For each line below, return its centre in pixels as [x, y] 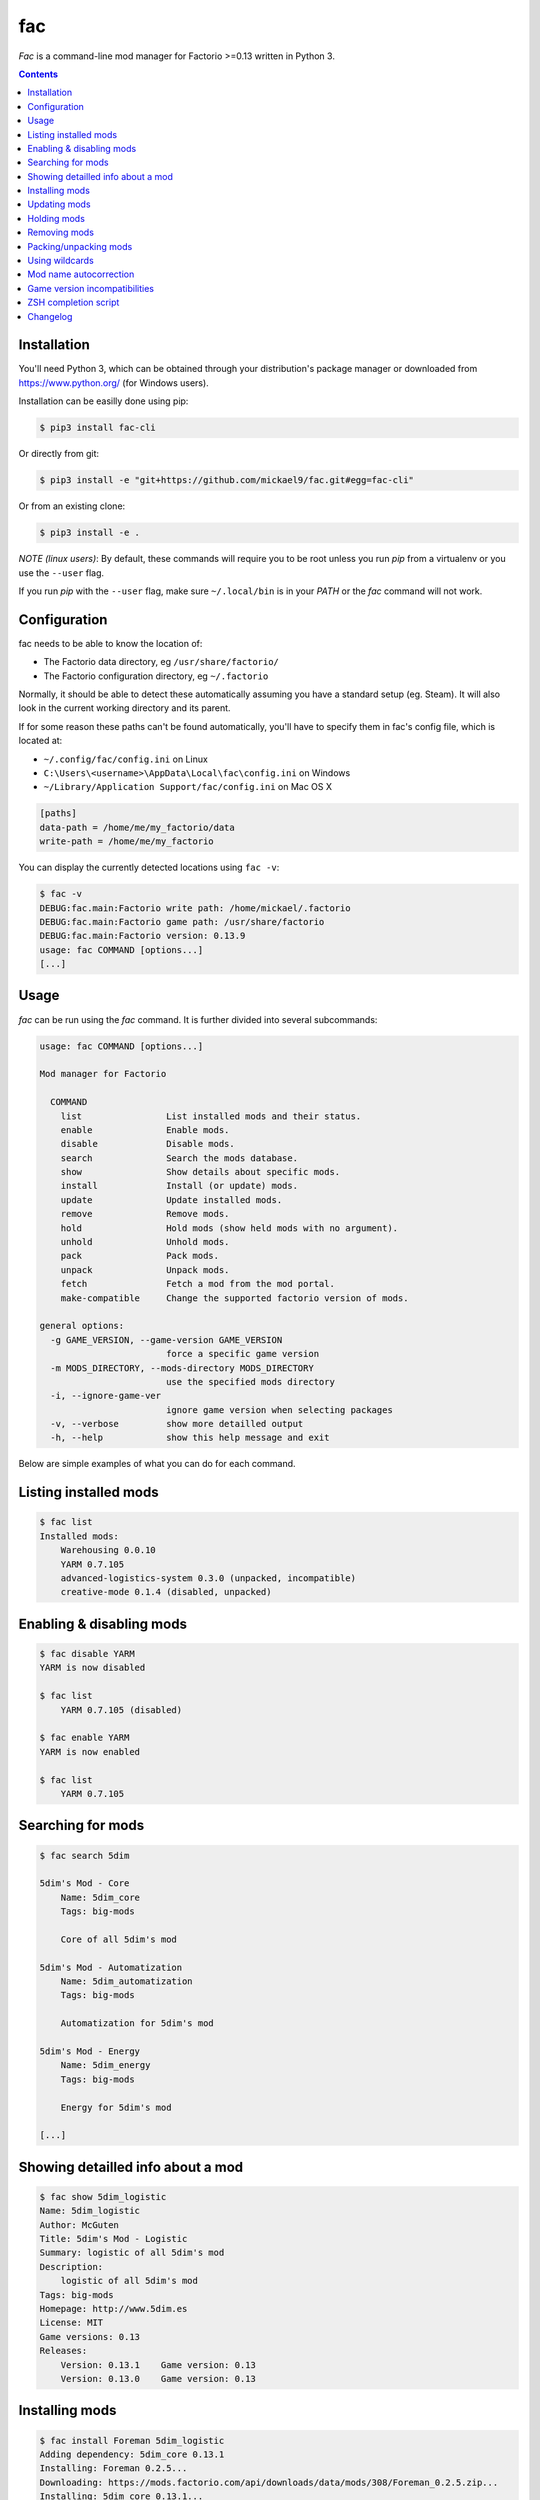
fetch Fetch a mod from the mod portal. [197, 1284]
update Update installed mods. [171, 1199]
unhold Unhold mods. [145, 1242]
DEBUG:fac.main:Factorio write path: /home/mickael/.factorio [195, 908]
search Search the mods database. [179, 1158]
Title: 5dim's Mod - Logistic [113, 2239]
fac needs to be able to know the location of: [110, 643]
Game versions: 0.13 [89, 2336]
